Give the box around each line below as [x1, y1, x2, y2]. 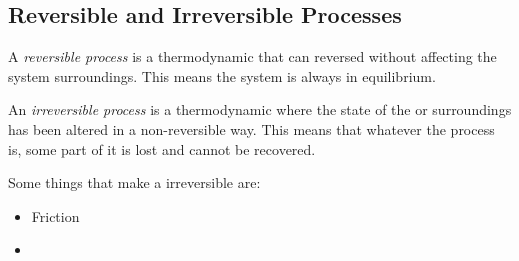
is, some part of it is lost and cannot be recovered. [8, 138, 316, 159]
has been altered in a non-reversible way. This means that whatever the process [8, 118, 495, 139]
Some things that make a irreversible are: [8, 172, 261, 193]
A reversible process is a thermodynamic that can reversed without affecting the [8, 46, 497, 67]
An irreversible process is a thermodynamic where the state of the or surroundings [8, 99, 512, 120]
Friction [31, 205, 80, 226]
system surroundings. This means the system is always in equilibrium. [8, 65, 436, 86]
